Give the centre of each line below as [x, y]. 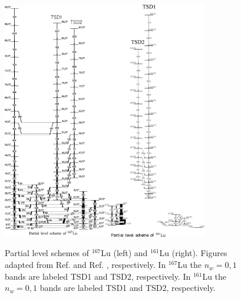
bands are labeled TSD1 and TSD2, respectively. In [98, 276]
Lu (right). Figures [193, 253]
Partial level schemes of [47, 253]
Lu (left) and [124, 253]
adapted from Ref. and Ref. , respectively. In [85, 265]
